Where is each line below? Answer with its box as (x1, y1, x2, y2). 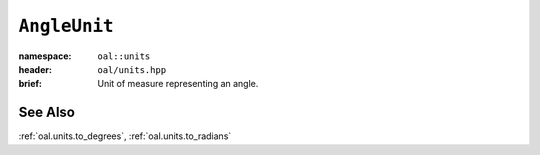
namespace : (18, 50, 72, 62)
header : (18, 63, 52, 75)
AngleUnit (18, 15, 114, 37)
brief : (18, 78, 42, 90)
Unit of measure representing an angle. (97, 78, 259, 90)
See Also (18, 104, 75, 121)
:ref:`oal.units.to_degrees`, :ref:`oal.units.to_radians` (18, 130, 232, 142)
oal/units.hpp (97, 64, 167, 75)
